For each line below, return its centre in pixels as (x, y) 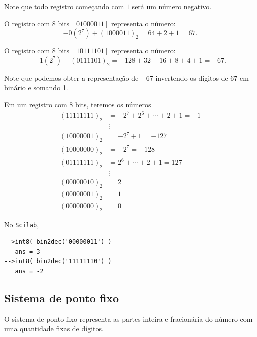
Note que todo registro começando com (64, 6)
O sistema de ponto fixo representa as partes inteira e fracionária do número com (128, 319)
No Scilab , (22, 225)
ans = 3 (27, 252)
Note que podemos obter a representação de (71, 77)
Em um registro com (36, 104)
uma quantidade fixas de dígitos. (54, 329)
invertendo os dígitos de (192, 77)
